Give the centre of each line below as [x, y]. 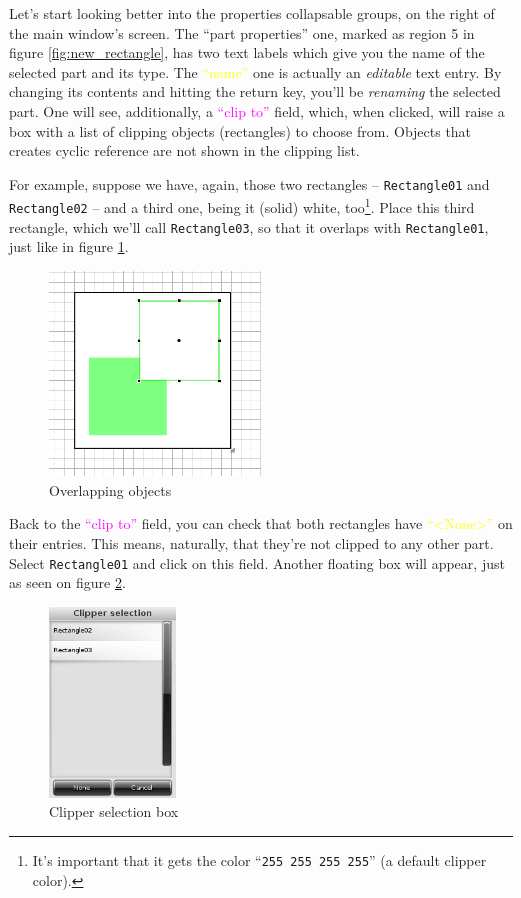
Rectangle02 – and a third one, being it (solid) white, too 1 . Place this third [242, 206]
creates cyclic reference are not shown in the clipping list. [184, 150]
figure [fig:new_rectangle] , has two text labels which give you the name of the [247, 52]
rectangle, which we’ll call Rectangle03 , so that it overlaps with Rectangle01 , [249, 226]
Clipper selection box [114, 811]
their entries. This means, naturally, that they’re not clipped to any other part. [251, 543]
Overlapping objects [110, 489]
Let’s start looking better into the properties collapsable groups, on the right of [252, 13]
